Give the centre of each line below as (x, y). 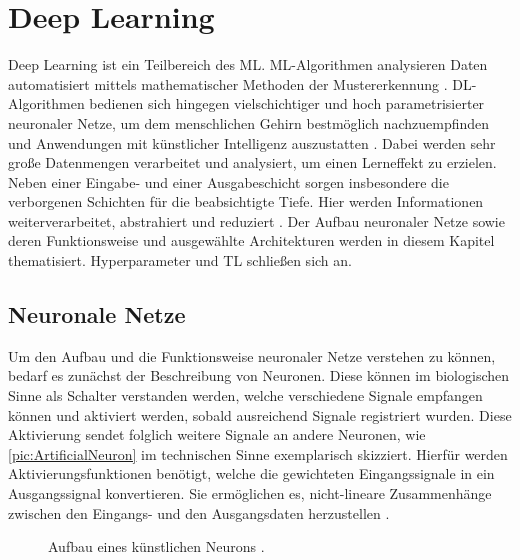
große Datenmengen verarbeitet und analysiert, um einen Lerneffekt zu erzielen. (252, 162)
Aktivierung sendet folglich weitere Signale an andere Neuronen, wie (217, 434)
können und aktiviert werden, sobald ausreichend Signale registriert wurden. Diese (260, 414)
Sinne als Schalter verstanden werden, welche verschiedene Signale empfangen (245, 395)
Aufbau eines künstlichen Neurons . (156, 546)
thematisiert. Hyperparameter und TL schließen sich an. (180, 260)
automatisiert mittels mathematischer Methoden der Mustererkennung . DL (240, 83)
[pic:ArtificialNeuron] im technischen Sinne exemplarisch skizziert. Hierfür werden (258, 453)
